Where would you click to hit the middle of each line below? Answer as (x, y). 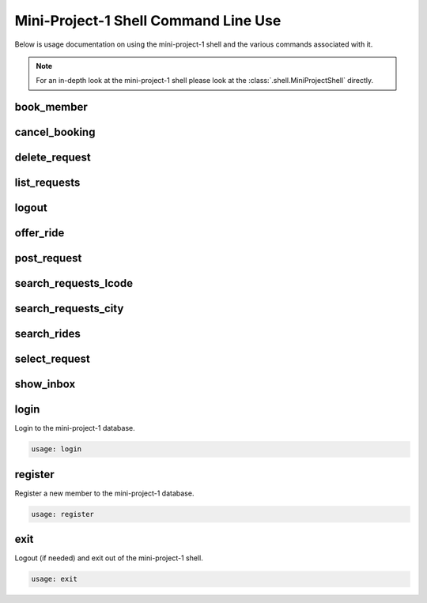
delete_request (53, 158)
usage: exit (55, 579)
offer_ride (40, 233)
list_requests (47, 183)
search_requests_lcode (74, 283)
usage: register (63, 514)
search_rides (47, 334)
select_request (53, 359)
